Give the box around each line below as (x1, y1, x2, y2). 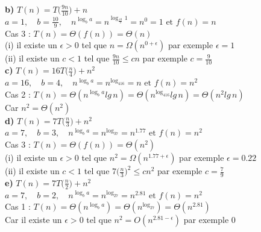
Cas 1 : (5, 200, 31, 213)
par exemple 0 (183, 213, 236, 226)
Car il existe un (5, 213, 62, 226)
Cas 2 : (5, 87, 31, 100)
